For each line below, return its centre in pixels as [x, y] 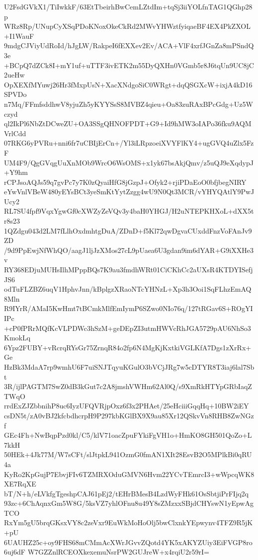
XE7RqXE [20, 484]
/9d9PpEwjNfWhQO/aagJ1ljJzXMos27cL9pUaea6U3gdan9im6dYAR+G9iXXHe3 [129, 250]
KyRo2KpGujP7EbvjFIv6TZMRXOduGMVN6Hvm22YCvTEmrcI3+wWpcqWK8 [129, 474]
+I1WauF [19, 36]
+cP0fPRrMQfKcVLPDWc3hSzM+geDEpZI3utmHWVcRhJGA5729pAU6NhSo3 [128, 328]
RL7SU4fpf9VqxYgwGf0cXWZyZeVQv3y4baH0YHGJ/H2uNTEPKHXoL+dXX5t [129, 211]
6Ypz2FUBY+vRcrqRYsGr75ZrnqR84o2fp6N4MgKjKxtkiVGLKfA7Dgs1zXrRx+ [128, 347]
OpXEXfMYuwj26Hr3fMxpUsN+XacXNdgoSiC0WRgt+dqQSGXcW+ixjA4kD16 [128, 84]
